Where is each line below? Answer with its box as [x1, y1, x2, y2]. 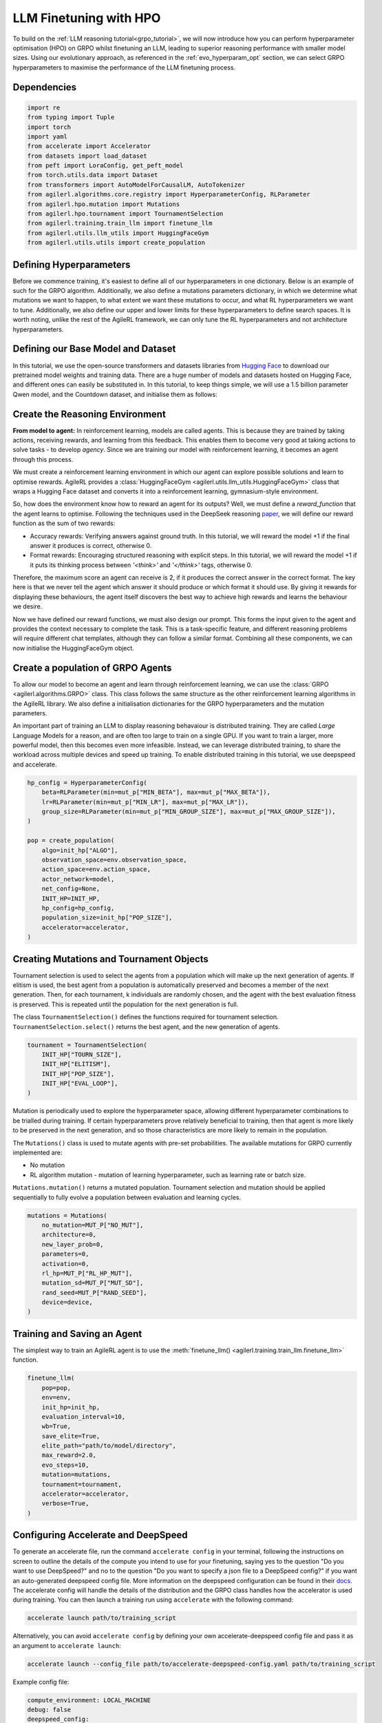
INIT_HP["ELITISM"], [41, 1060, 112, 1068]
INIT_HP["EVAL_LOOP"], [41, 1079, 118, 1088]
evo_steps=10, [41, 1461, 89, 1469]
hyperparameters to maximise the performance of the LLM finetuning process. [12, 63, 236, 72]
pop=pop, [41, 1384, 72, 1391]
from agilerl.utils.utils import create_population [27, 238, 206, 247]
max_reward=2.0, [41, 1451, 96, 1459]
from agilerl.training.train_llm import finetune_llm [27, 219, 213, 227]
